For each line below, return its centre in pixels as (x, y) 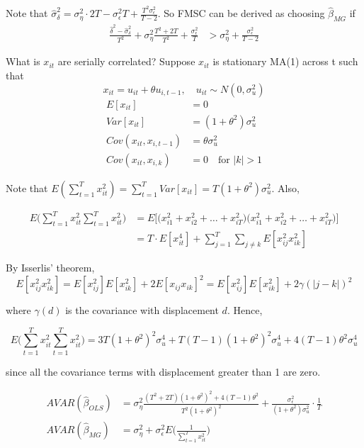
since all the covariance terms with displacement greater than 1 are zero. (163, 371)
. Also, (285, 187)
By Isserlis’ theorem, (50, 267)
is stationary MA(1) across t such (285, 61)
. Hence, (245, 310)
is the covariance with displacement (142, 310)
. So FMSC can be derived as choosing (241, 13)
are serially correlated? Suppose (126, 61)
